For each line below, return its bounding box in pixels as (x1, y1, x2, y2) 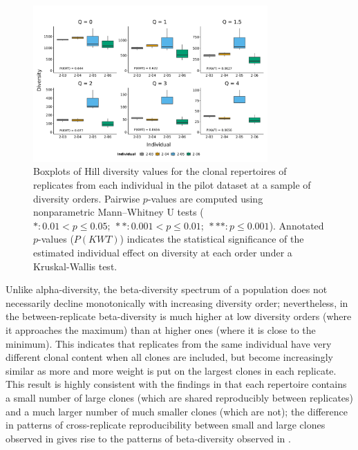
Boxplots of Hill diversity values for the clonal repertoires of (33, 164, 287, 178)
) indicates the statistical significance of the (120, 232, 304, 246)
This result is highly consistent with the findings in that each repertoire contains (6, 377, 347, 391)
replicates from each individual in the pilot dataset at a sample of (33, 178, 311, 192)
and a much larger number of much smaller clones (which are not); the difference (6, 404, 348, 418)
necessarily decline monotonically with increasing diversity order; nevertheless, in (6, 295, 348, 310)
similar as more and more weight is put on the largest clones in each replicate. (6, 363, 337, 377)
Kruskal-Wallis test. (33, 259, 117, 273)
